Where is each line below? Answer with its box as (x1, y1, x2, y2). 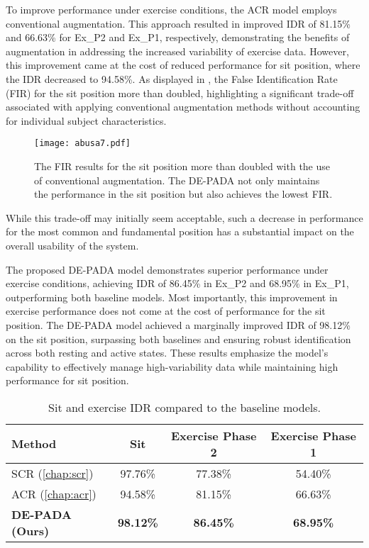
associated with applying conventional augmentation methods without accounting (6, 99, 360, 114)
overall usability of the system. (6, 237, 139, 252)
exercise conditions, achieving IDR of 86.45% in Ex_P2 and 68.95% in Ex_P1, (6, 276, 349, 291)
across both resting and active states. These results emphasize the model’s (6, 345, 329, 360)
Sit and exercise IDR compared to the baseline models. (48, 398, 321, 415)
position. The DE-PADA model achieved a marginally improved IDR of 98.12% (6, 317, 351, 332)
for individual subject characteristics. (6, 113, 167, 128)
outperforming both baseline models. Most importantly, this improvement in (6, 289, 338, 304)
